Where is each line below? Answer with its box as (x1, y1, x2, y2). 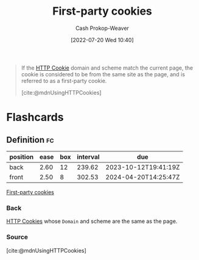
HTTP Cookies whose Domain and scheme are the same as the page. (6, 218, 178, 225)
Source (6, 233, 29, 242)
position (9, 153, 34, 161)
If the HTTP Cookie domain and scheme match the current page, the (21, 64, 194, 71)
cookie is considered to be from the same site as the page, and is (21, 70, 186, 78)
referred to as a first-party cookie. (21, 77, 107, 84)
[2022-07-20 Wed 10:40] (71, 36, 134, 43)
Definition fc (6, 134, 54, 145)
